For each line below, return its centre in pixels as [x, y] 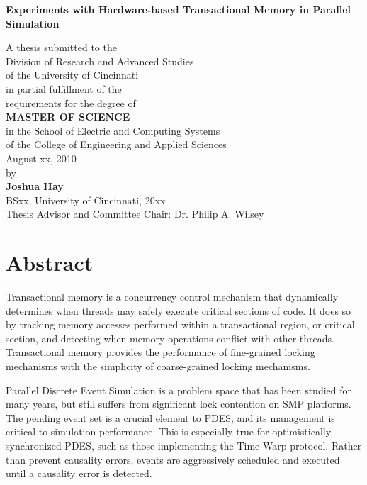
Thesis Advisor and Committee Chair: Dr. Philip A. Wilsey [135, 214]
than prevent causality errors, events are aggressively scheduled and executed [173, 459]
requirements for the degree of [71, 102]
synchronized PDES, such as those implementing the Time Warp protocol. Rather [184, 445]
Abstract [50, 263]
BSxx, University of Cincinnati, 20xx [86, 200]
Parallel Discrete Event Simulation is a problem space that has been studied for [179, 390]
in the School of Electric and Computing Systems [113, 130]
